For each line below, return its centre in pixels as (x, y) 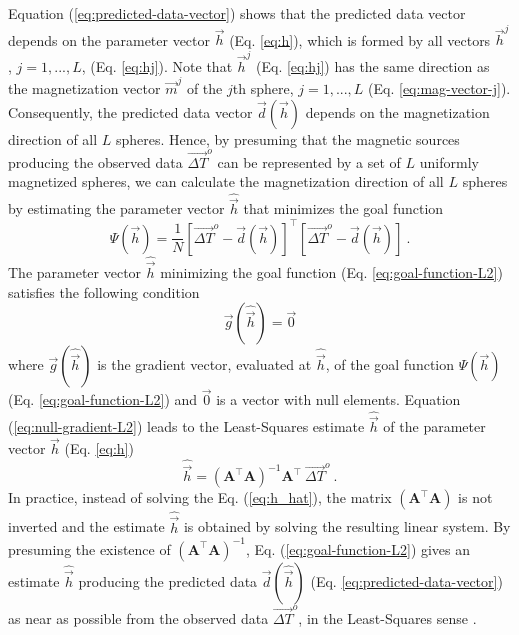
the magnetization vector (84, 87)
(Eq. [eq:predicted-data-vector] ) (406, 580)
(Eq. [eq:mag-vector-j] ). (439, 87)
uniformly (449, 161)
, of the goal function (390, 364)
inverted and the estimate (86, 526)
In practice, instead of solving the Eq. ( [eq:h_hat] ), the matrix (200, 497)
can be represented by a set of (309, 161)
